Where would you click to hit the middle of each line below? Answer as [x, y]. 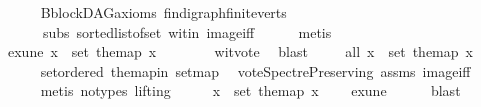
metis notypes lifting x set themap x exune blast [250, 90]
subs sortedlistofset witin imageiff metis [187, 31]
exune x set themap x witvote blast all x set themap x [240, 51]
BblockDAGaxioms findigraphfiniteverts [163, 12]
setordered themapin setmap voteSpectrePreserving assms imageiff [255, 70]
